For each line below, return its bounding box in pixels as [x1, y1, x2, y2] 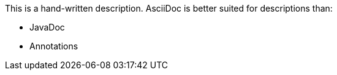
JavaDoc [29, 22, 65, 32]
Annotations [29, 41, 78, 51]
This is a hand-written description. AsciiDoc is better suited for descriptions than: [5, 3, 333, 13]
